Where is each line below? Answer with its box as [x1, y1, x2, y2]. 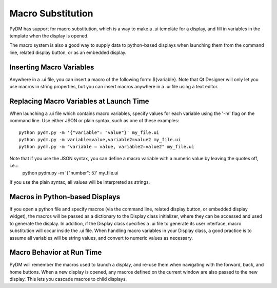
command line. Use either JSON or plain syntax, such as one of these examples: [9, 118, 180, 124]
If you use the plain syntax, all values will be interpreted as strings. [9, 179, 150, 185]
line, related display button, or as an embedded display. [9, 49, 127, 55]
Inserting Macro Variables [9, 63, 94, 71]
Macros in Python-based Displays [9, 193, 121, 201]
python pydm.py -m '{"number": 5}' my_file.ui [22, 169, 118, 176]
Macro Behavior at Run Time [9, 248, 102, 257]
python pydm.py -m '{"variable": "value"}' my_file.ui [18, 129, 160, 136]
